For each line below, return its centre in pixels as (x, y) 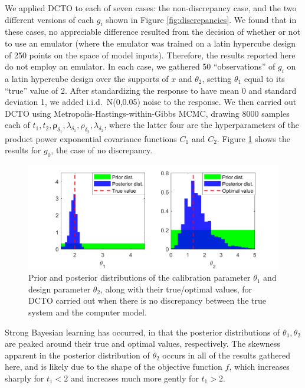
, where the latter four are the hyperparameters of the (201, 125)
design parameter (60, 289)
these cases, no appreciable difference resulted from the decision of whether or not (153, 32)
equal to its (264, 78)
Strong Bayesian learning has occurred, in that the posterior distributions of (142, 332)
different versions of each (50, 19)
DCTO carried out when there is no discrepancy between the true (147, 300)
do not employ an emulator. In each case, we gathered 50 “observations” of (140, 66)
